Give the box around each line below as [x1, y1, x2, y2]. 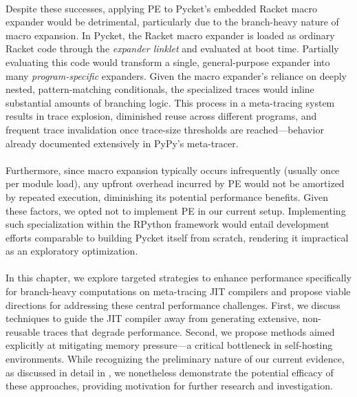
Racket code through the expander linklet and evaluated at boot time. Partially [6, 41, 339, 56]
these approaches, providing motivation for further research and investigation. [6, 378, 333, 393]
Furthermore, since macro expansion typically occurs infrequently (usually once [6, 162, 340, 177]
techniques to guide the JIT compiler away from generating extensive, [6, 311, 300, 325]
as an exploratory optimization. [6, 244, 138, 258]
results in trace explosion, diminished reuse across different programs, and [6, 109, 317, 123]
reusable [6, 324, 40, 339]
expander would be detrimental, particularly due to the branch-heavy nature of [6, 14, 339, 29]
